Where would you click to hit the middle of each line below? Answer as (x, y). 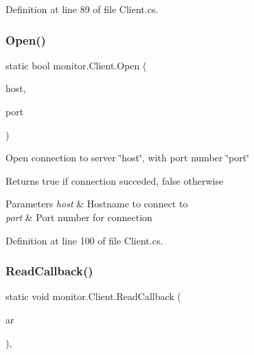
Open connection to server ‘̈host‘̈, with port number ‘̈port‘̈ (128, 158)
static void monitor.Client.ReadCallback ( (93, 296)
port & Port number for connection (79, 217)
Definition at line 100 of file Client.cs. (84, 240)
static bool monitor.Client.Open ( (76, 65)
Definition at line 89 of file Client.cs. (82, 9)
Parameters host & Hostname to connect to (97, 204)
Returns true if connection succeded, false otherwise (115, 180)
